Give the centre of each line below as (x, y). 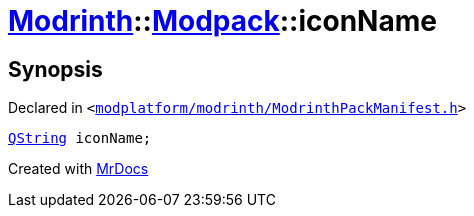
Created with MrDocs (78, 169)
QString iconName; (80, 138)
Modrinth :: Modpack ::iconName (222, 21)
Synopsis (55, 69)
